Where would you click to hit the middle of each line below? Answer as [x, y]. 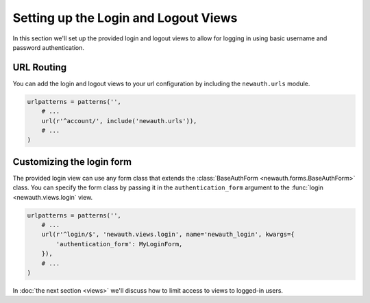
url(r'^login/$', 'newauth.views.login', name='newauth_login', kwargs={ [168, 235]
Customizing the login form [72, 162]
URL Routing [40, 67]
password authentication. [49, 47]
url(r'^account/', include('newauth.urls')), [119, 121]
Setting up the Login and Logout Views [125, 18]
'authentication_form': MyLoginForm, [119, 244]
